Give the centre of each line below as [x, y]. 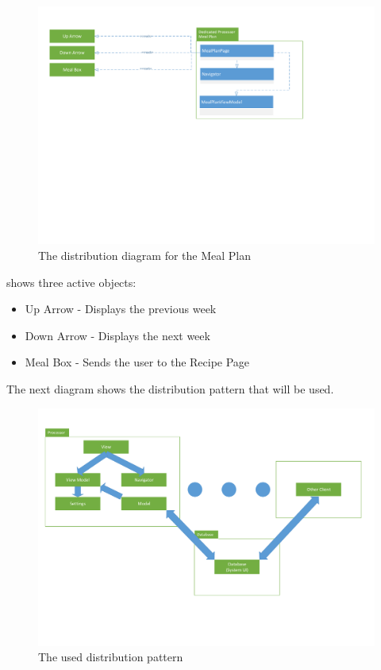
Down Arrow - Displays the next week [117, 335]
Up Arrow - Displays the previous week [121, 309]
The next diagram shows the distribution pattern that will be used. [170, 388]
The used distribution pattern [111, 657]
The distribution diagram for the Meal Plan [144, 255]
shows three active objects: [71, 282]
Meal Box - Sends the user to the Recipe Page [137, 362]
